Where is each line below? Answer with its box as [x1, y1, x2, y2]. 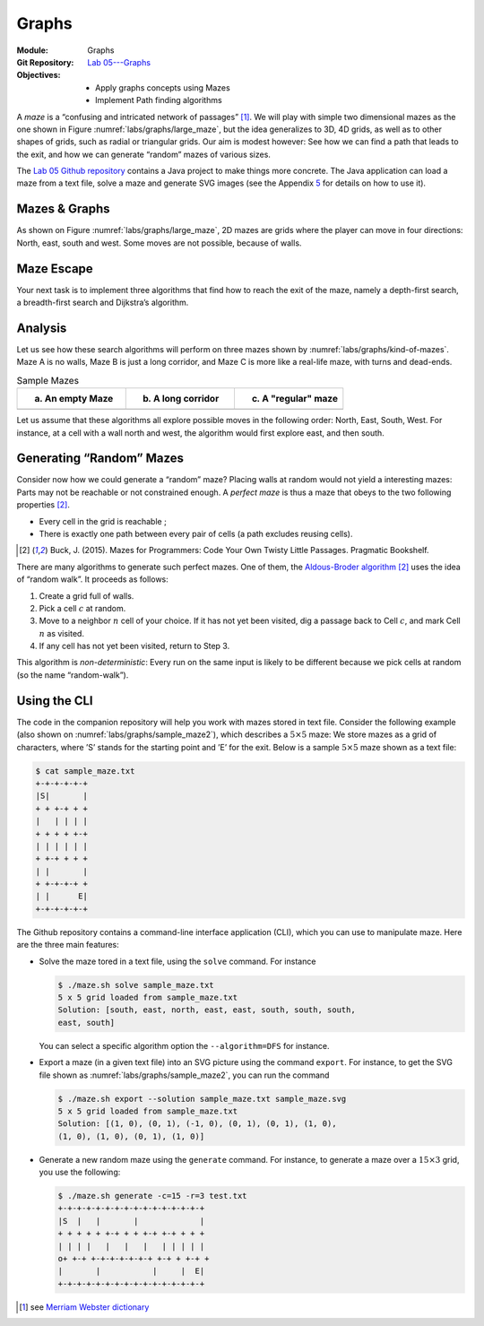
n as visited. [39, 628, 85, 638]
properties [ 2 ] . [16, 499, 71, 510]
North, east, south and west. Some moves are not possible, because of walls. [16, 238, 302, 248]
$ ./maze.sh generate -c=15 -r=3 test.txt [57, 1191, 247, 1201]
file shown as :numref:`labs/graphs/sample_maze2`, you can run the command [39, 1070, 330, 1080]
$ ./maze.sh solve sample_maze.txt [57, 980, 214, 990]
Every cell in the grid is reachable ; [39, 516, 168, 526]
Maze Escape [16, 261, 93, 276]
